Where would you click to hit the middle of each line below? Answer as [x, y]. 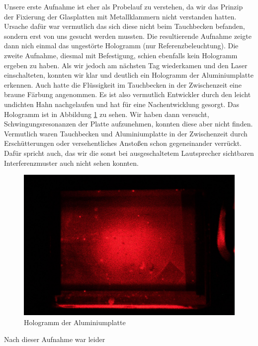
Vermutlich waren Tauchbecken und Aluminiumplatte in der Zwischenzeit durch [126, 133]
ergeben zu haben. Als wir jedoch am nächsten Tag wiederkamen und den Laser [126, 65]
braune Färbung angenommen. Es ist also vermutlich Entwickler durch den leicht [128, 94]
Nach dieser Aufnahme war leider [55, 339]
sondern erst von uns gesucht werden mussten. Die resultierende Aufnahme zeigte [128, 36]
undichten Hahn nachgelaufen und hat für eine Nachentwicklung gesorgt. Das [122, 104]
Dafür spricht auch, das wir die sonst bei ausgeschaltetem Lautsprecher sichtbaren [129, 153]
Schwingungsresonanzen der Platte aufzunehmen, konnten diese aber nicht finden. [129, 124]
